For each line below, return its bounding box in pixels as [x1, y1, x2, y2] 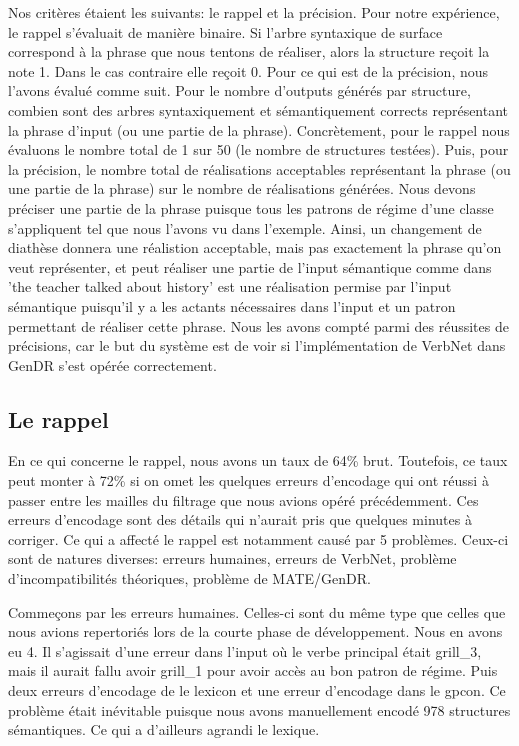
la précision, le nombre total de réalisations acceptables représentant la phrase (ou [8, 158, 511, 179]
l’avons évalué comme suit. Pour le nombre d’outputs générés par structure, [8, 80, 471, 101]
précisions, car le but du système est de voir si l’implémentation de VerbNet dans [8, 335, 506, 356]
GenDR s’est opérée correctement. [8, 354, 217, 375]
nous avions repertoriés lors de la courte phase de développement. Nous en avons [8, 621, 503, 642]
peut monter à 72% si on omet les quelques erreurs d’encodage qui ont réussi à [8, 470, 489, 491]
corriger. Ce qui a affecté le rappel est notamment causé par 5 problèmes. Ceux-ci [8, 528, 509, 549]
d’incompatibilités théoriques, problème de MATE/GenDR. [8, 568, 372, 589]
